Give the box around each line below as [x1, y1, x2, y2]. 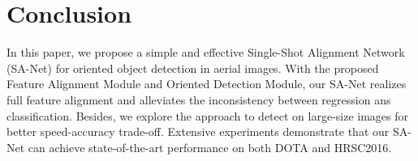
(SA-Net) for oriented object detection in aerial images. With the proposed [6, 59, 379, 76]
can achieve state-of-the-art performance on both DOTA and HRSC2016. [28, 138, 392, 155]
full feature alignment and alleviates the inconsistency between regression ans [6, 91, 391, 108]
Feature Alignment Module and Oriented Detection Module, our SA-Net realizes [6, 75, 407, 92]
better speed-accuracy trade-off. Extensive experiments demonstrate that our [6, 123, 390, 140]
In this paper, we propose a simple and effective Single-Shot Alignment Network [6, 44, 405, 61]
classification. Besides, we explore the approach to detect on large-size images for [6, 107, 409, 124]
